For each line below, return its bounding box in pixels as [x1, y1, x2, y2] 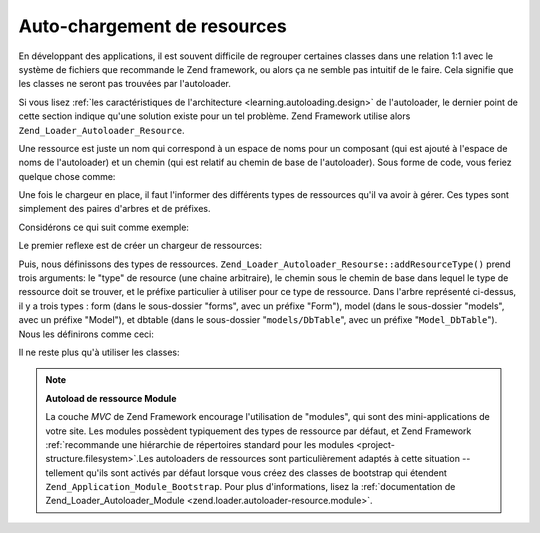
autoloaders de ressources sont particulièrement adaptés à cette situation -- [155, 453, 471, 465]
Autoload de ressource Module [45, 392, 177, 404]
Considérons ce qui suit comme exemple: [18, 221, 190, 233]
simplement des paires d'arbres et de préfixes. [18, 203, 211, 215]
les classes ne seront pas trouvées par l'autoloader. [18, 78, 232, 90]
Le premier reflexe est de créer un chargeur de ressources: [18, 240, 263, 252]
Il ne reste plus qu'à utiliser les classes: [18, 346, 180, 358]
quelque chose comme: [18, 170, 116, 182]
